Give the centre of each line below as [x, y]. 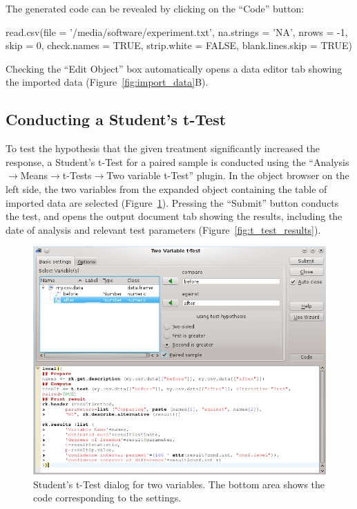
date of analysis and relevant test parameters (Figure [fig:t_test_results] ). [163, 229]
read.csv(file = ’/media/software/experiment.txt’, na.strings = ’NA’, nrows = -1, [177, 31]
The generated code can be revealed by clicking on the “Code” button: [155, 8]
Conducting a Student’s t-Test [116, 119]
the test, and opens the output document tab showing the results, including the [174, 216]
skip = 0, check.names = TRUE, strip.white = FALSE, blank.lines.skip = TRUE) [179, 45]
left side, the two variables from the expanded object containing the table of [166, 188]
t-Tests [77, 175]
